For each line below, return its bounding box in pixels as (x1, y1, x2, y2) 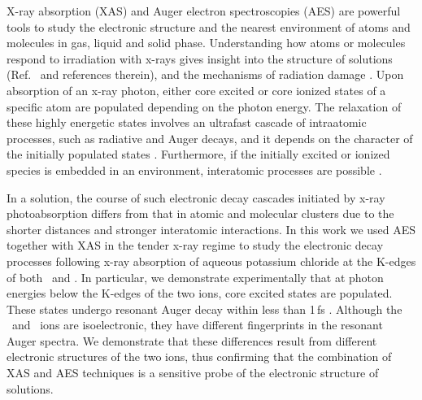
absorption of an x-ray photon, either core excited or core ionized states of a (7, 81, 386, 98)
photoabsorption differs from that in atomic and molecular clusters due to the (7, 205, 394, 222)
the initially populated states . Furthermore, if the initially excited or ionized (7, 146, 390, 163)
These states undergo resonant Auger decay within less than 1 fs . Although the (7, 300, 402, 317)
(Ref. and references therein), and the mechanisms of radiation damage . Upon (7, 66, 404, 83)
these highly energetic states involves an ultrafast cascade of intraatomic (7, 114, 367, 131)
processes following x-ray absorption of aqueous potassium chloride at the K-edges (7, 252, 416, 269)
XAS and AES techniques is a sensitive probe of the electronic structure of (7, 364, 379, 381)
